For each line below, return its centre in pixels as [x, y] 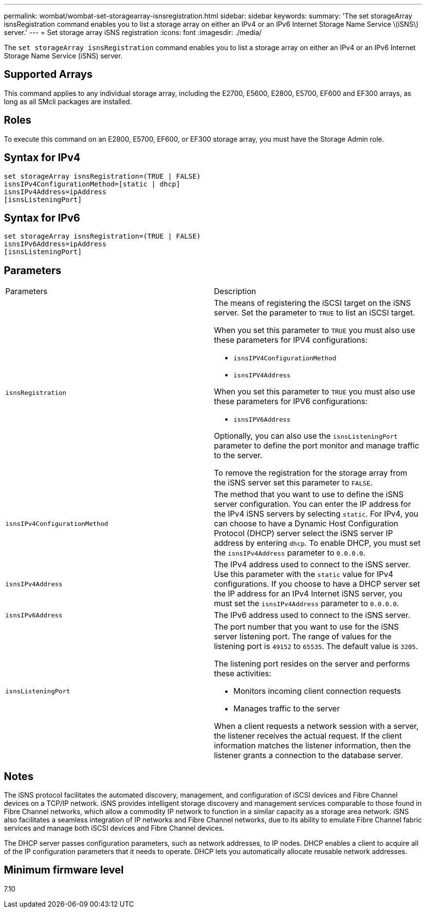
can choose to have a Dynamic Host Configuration [306, 524]
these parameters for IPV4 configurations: [291, 340]
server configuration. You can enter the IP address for [312, 504]
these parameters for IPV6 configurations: [291, 401]
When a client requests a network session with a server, [316, 726]
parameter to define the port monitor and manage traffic [317, 446]
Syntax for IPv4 [42, 158]
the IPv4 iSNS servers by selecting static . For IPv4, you [316, 514]
